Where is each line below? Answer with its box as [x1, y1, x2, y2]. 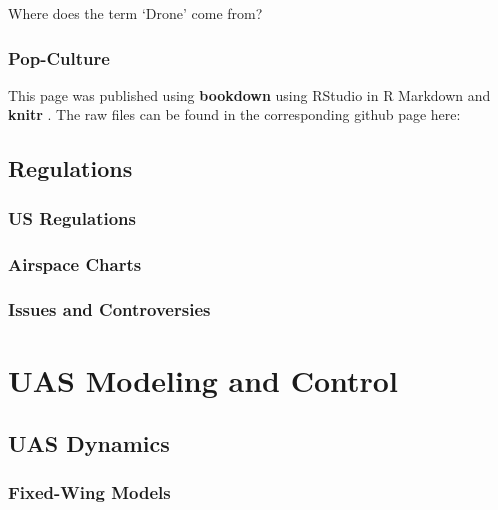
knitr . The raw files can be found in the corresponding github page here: [8, 104, 461, 125]
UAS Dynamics [8, 428, 170, 459]
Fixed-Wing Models [8, 480, 171, 505]
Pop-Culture [8, 45, 110, 70]
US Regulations [8, 205, 136, 230]
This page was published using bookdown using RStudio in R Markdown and [8, 84, 491, 105]
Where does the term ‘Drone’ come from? [8, 3, 263, 23]
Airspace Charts [8, 251, 142, 276]
